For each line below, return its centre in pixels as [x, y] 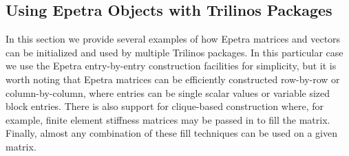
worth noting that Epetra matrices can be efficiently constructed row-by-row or [173, 79]
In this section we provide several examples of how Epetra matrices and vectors [173, 39]
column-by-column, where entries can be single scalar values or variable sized [168, 92]
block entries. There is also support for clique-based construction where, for [165, 106]
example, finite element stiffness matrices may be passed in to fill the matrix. [168, 119]
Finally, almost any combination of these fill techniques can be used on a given [171, 133]
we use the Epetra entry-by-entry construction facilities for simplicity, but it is [171, 66]
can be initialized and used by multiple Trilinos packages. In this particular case [174, 52]
